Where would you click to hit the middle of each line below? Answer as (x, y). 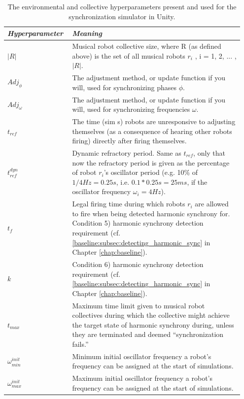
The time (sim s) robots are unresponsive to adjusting (154, 121)
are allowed (212, 204)
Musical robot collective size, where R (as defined (147, 46)
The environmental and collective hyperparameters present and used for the (122, 6)
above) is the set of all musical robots (129, 55)
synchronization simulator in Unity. (122, 16)
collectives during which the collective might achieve (151, 315)
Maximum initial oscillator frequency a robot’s (142, 378)
